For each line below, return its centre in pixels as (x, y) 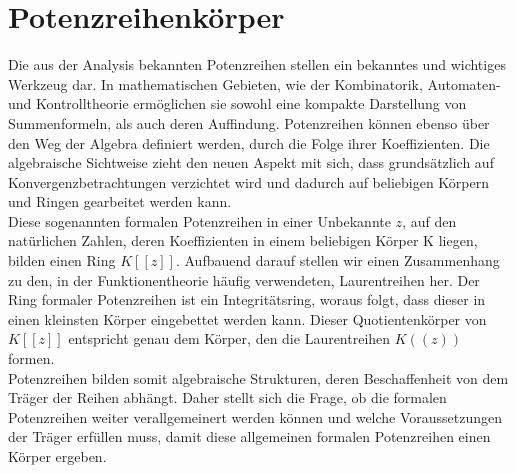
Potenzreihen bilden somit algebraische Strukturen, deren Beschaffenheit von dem (258, 377)
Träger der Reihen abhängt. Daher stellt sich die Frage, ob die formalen (227, 397)
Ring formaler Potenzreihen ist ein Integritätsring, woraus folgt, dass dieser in (247, 299)
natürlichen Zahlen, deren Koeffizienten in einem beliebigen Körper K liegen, (243, 240)
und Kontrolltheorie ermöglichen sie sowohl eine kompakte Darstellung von (237, 103)
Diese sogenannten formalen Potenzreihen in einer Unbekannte (199, 220)
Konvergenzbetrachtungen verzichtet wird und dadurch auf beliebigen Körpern (248, 181)
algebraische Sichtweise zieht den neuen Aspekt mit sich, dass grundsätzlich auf (251, 162)
